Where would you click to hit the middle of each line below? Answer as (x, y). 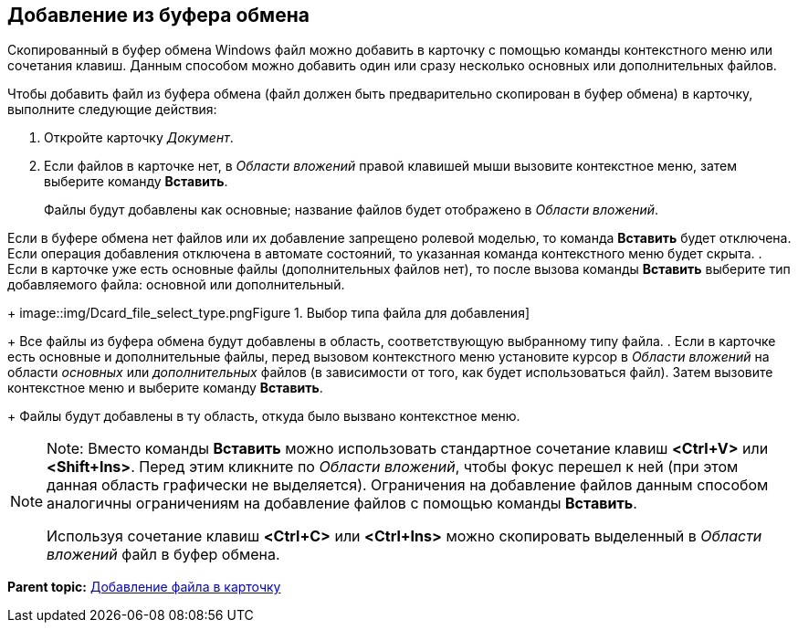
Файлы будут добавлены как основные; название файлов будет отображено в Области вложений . (352, 210)
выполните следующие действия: (112, 110)
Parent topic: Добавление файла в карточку (144, 587)
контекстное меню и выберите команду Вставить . (165, 388)
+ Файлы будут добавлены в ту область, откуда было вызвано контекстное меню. (264, 416)
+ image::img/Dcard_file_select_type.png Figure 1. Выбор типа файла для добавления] (269, 313)
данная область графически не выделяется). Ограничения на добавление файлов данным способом (408, 485)
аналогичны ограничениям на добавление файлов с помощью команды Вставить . (342, 504)
